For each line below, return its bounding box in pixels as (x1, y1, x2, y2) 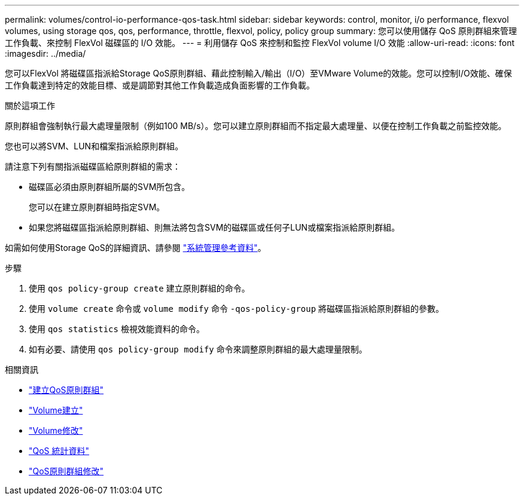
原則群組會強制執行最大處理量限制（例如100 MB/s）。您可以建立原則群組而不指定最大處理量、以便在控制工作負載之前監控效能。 (5, 121, 507, 131)
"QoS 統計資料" (29, 446, 90, 456)
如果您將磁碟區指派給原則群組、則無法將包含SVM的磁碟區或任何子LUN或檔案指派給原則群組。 (29, 222, 400, 232)
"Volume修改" (29, 425, 83, 435)
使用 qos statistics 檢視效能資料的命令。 (29, 324, 205, 334)
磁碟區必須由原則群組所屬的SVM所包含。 (29, 182, 190, 192)
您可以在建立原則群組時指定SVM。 (29, 202, 165, 212)
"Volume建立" (29, 405, 83, 415)
